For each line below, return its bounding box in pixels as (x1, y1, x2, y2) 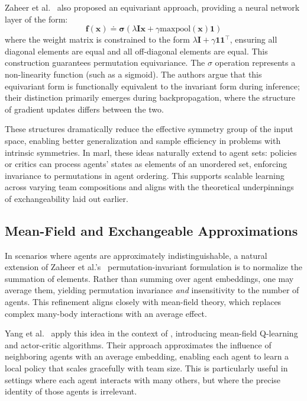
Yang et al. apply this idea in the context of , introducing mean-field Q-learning (5, 327, 298, 339)
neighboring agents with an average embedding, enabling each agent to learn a (5, 350, 289, 362)
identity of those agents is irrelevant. (5, 385, 137, 397)
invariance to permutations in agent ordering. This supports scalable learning (5, 169, 285, 181)
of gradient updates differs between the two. (5, 102, 164, 115)
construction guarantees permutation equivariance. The (5, 56, 205, 69)
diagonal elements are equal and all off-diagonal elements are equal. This (5, 44, 268, 57)
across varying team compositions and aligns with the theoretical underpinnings (5, 181, 294, 193)
